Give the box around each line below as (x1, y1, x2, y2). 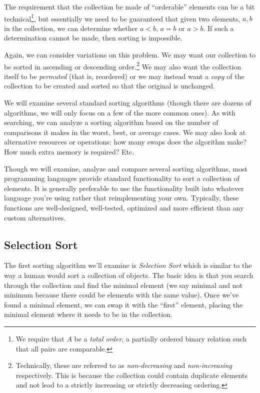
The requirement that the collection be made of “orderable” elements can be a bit (4, 1, 255, 11)
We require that (15, 333, 64, 343)
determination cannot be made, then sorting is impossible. (4, 32, 182, 43)
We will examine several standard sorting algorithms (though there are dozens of (4, 97, 251, 108)
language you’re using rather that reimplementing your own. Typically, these (4, 192, 239, 203)
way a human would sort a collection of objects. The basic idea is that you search (4, 269, 253, 280)
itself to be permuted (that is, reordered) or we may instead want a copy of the (4, 70, 244, 81)
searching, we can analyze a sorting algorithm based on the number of (4, 117, 218, 127)
